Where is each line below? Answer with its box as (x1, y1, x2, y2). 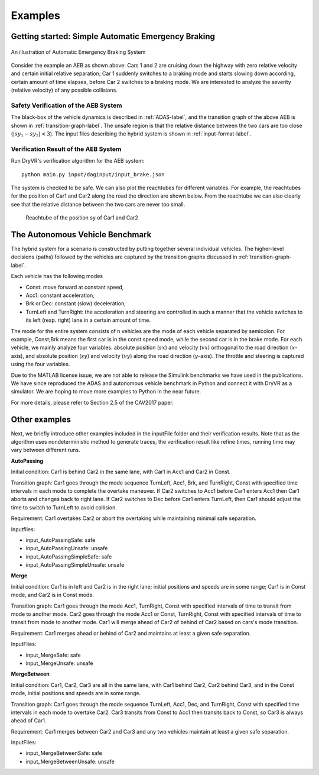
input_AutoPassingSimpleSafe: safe (25, 553, 112, 560)
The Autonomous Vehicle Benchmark (11, 230, 152, 240)
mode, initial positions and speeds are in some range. (11, 690, 141, 697)
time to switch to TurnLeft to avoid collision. (11, 503, 118, 511)
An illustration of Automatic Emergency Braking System (11, 48, 146, 56)
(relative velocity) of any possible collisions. (11, 86, 118, 94)
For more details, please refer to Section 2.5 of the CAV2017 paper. (11, 399, 174, 406)
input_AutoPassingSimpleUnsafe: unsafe (25, 561, 125, 569)
